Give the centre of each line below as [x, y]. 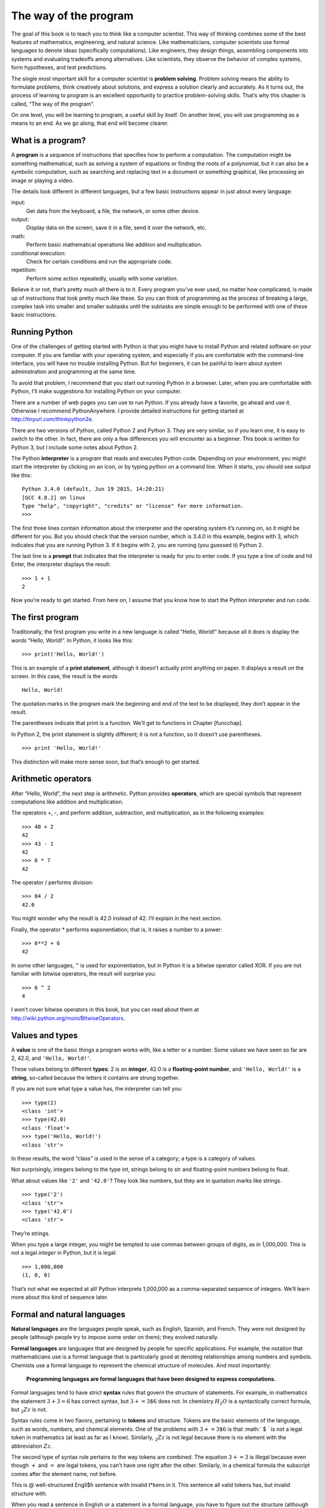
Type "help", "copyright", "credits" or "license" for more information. [133, 506]
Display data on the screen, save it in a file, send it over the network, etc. [116, 228]
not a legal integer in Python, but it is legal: [64, 1253]
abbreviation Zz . [32, 1446]
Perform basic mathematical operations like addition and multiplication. [114, 245]
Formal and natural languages [68, 1314]
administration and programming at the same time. [74, 372]
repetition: [24, 270]
